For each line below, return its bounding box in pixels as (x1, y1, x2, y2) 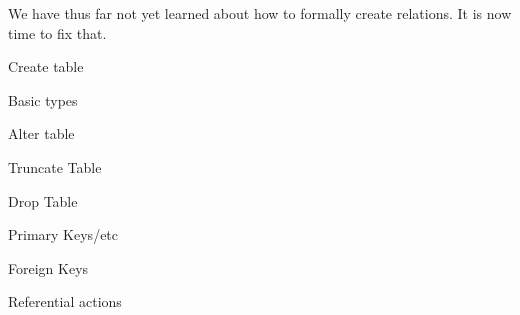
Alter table (8, 123, 75, 144)
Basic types (8, 89, 78, 110)
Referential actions (8, 291, 122, 312)
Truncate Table (8, 156, 102, 177)
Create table (8, 56, 84, 77)
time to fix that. (8, 22, 107, 43)
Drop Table (8, 190, 78, 211)
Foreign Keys (8, 257, 89, 278)
